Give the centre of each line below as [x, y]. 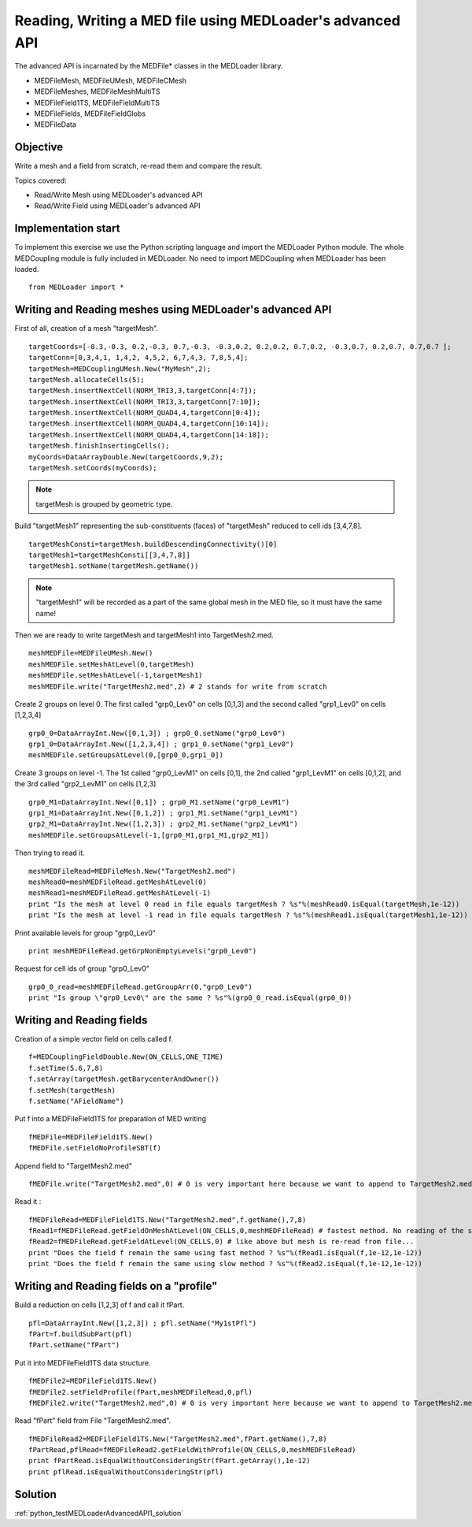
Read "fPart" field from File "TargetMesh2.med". [93, 1421]
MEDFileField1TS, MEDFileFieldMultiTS [97, 102]
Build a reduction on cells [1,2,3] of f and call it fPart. [100, 1305]
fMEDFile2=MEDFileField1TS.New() [93, 1381]
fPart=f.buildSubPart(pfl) [81, 1334]
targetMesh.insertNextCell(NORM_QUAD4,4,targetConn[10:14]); [149, 424]
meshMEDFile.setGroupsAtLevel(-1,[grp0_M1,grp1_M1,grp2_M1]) [149, 835]
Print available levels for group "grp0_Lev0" [85, 933]
